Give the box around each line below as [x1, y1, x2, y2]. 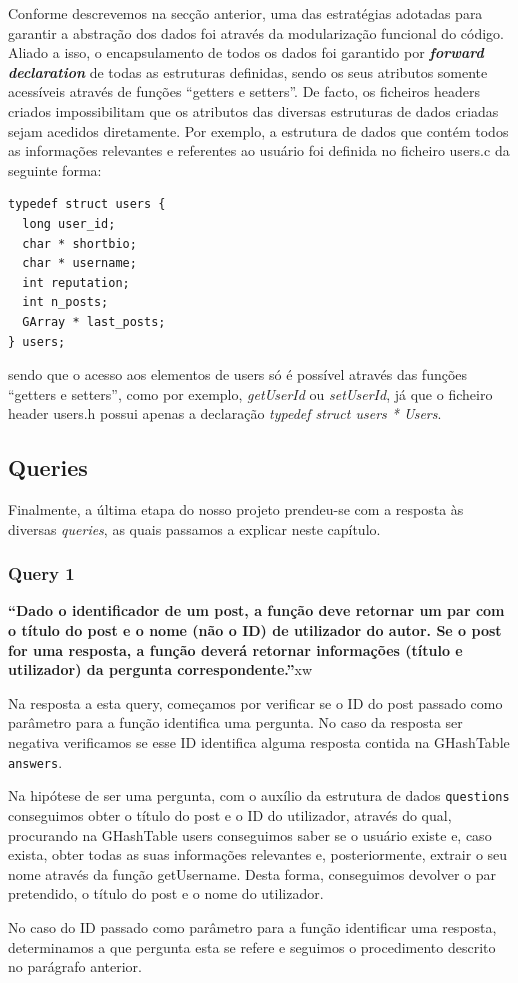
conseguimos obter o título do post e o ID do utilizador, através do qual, [8, 804, 452, 825]
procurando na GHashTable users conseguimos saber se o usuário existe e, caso [8, 824, 492, 845]
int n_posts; [22, 295, 109, 310]
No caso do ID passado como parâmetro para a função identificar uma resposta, [8, 916, 497, 937]
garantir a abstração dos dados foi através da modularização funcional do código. [8, 22, 504, 43]
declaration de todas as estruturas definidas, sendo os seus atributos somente [8, 61, 488, 82]
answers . [8, 751, 63, 772]
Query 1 [8, 561, 75, 586]
